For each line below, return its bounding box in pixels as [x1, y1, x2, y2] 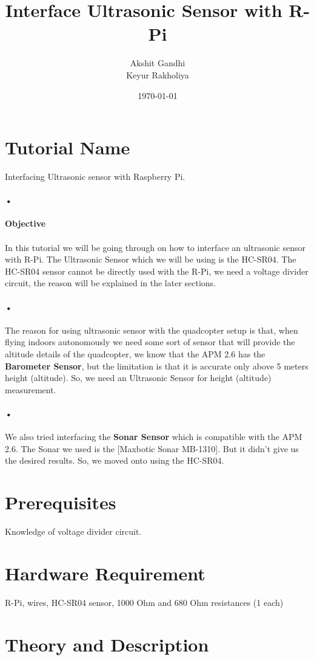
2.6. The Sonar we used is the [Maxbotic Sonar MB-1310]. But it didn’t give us [5, 442, 299, 455]
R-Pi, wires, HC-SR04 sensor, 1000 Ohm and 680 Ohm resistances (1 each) [5, 596, 284, 608]
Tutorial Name [5, 135, 130, 160]
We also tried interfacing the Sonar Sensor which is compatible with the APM [5, 430, 302, 443]
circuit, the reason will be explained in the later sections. [5, 277, 216, 289]
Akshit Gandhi [130, 57, 185, 69]
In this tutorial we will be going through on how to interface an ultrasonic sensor [5, 241, 306, 253]
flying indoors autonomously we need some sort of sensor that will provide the [5, 335, 295, 348]
